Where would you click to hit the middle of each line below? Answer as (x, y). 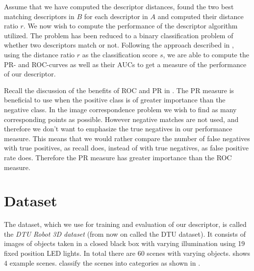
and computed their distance (201, 16)
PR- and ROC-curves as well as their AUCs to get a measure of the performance (125, 64)
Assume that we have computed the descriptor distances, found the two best (119, 6)
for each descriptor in (116, 16)
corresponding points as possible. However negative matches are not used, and (121, 119)
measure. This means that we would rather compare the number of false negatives (127, 138)
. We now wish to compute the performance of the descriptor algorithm (130, 26)
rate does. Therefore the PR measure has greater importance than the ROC (118, 157)
